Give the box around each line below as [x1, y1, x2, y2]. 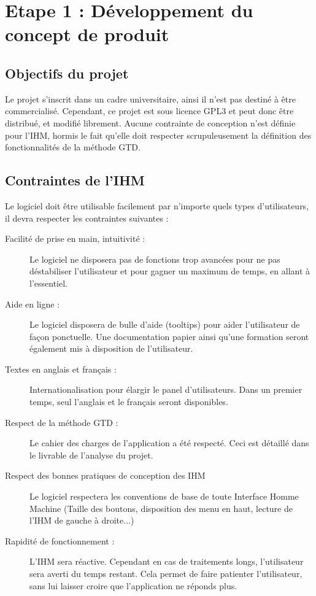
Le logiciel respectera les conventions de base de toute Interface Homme [29, 490, 299, 503]
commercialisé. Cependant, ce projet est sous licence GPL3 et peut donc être [5, 104, 294, 117]
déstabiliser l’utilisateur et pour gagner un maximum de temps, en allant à [29, 265, 310, 277]
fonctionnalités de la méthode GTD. [5, 141, 141, 153]
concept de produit [5, 21, 169, 47]
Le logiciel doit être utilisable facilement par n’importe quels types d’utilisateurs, [5, 199, 309, 212]
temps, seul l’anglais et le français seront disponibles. [29, 395, 228, 408]
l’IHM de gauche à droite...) [29, 514, 134, 527]
